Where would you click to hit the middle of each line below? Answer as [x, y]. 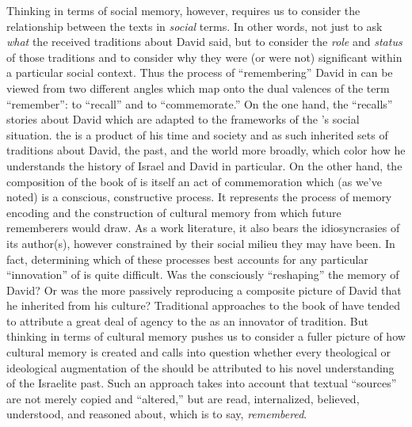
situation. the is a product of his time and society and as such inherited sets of [197, 134]
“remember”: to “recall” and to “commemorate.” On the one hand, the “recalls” [200, 103]
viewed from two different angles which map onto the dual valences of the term [198, 88]
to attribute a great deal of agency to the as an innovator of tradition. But [188, 320]
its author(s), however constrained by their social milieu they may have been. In [201, 243]
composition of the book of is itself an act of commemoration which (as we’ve [194, 181]
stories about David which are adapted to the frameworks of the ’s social [183, 119]
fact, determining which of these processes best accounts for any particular [187, 259]
